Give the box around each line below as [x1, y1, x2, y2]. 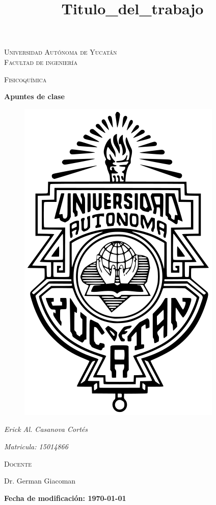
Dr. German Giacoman [4, 475, 76, 486]
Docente [4, 458, 32, 469]
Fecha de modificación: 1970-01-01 [4, 492, 126, 503]
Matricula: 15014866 [4, 441, 68, 451]
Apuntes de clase [4, 91, 65, 102]
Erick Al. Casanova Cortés [4, 424, 88, 434]
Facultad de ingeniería [4, 56, 77, 67]
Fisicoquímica [4, 74, 47, 84]
